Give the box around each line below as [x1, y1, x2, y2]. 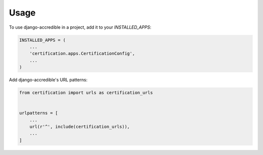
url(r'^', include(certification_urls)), [29, 124, 130, 130]
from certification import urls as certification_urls [19, 90, 153, 96]
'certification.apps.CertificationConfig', [29, 51, 135, 56]
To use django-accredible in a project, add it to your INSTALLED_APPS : [9, 24, 151, 30]
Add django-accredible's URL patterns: [9, 77, 88, 83]
